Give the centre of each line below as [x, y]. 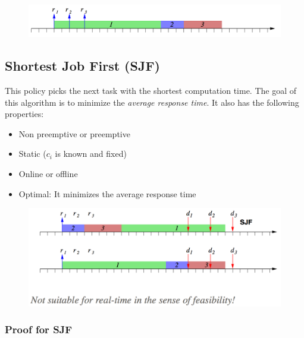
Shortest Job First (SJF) [82, 66]
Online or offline [48, 173]
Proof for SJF [39, 329]
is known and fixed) [91, 154]
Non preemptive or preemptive [74, 133]
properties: [24, 114]
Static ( [32, 154]
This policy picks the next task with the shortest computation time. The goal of [151, 91]
